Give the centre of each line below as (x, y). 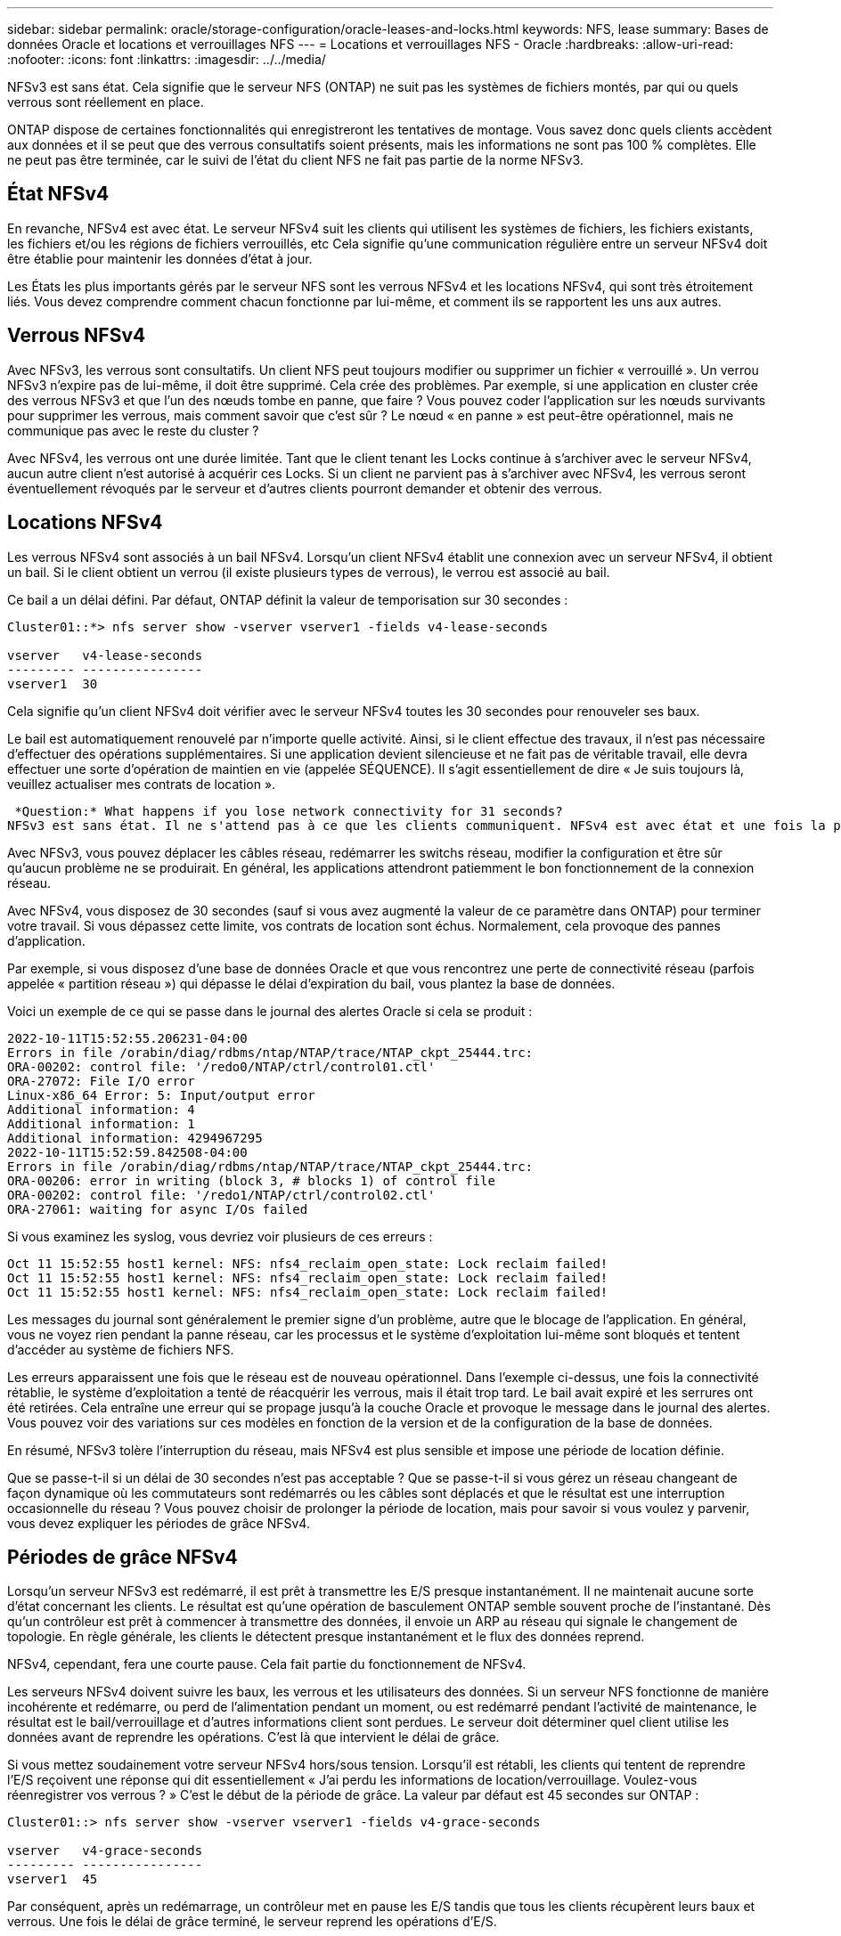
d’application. (46, 940)
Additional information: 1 (101, 1123)
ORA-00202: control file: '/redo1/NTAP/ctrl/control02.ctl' (221, 1195)
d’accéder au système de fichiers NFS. (121, 1349)
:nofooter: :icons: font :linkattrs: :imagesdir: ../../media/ (167, 59)
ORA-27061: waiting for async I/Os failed (158, 1209)
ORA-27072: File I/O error (101, 1081)
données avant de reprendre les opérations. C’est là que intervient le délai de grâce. (253, 1737)
